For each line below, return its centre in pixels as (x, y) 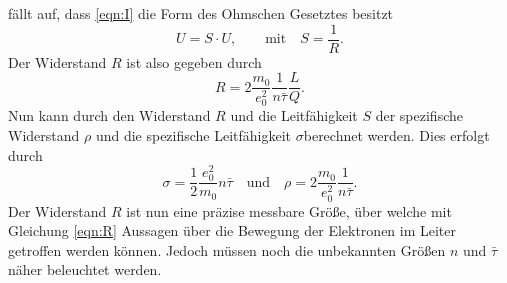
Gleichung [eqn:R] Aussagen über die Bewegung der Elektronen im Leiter (232, 230)
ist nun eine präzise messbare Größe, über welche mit (289, 210)
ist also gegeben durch (194, 61)
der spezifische (419, 115)
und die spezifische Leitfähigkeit (193, 134)
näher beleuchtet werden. (85, 269)
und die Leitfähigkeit (294, 115)
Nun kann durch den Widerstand (109, 115)
